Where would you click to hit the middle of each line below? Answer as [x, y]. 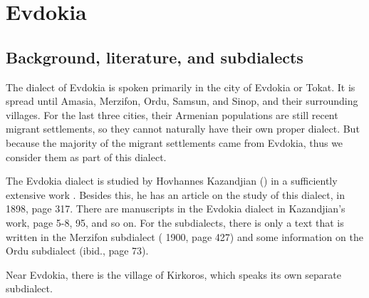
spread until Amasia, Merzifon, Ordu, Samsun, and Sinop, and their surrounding [182, 101]
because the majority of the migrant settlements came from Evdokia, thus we [175, 142]
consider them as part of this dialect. [86, 156]
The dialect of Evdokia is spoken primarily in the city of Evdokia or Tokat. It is [181, 87]
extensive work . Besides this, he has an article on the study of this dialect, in [176, 194]
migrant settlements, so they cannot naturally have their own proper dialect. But [183, 129]
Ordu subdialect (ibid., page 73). [77, 251]
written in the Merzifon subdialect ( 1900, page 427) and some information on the [184, 236]
